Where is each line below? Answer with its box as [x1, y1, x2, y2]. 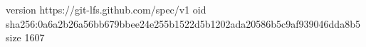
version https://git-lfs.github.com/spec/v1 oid [6, 2, 206, 16]
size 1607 [6, 30, 45, 45]
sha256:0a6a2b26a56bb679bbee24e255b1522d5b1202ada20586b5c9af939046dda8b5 [6, 16, 360, 31]
